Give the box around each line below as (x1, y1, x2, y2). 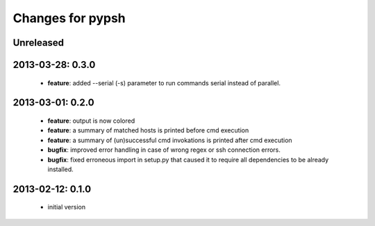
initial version (47, 203, 86, 211)
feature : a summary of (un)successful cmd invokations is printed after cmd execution (47, 136, 292, 144)
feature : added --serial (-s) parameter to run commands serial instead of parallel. (47, 78, 281, 87)
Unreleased (12, 37, 65, 49)
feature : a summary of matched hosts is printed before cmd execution (47, 126, 249, 134)
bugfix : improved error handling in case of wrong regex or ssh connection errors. (47, 146, 281, 154)
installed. (47, 165, 74, 173)
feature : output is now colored (47, 116, 135, 125)
